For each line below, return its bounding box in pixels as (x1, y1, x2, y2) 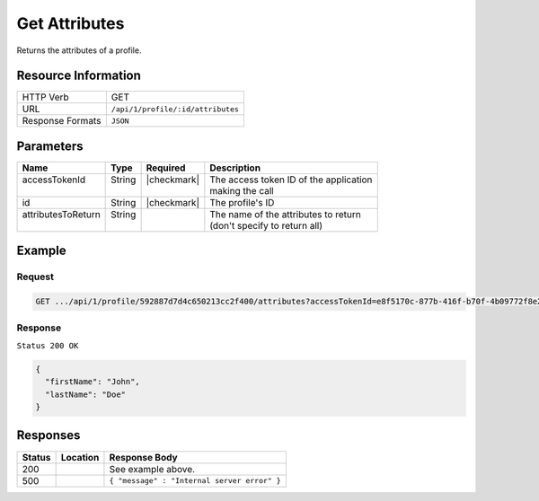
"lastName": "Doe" (45, 389, 126, 400)
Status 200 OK (16, 340, 79, 350)
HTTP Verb (22, 91, 69, 103)
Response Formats (22, 115, 102, 127)
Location (60, 451, 100, 463)
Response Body (109, 451, 179, 463)
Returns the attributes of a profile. (16, 45, 142, 56)
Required (146, 162, 186, 174)
